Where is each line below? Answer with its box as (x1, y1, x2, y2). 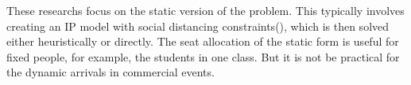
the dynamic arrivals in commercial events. (6, 64, 215, 80)
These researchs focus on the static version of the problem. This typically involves (6, 2, 405, 18)
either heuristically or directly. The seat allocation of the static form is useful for (6, 33, 399, 50)
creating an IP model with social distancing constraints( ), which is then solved (6, 17, 390, 34)
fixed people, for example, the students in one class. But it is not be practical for (6, 48, 400, 65)
